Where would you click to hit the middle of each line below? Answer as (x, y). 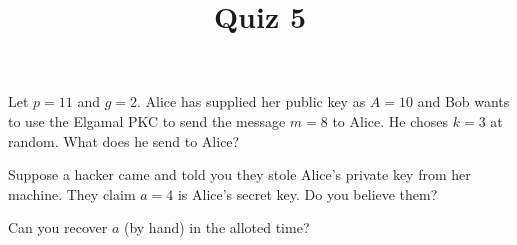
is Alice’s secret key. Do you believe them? (307, 193)
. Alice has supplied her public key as (251, 101)
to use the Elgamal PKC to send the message (147, 120)
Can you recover (58, 227)
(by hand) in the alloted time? (216, 227)
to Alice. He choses (390, 120)
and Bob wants (463, 101)
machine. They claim (72, 193)
